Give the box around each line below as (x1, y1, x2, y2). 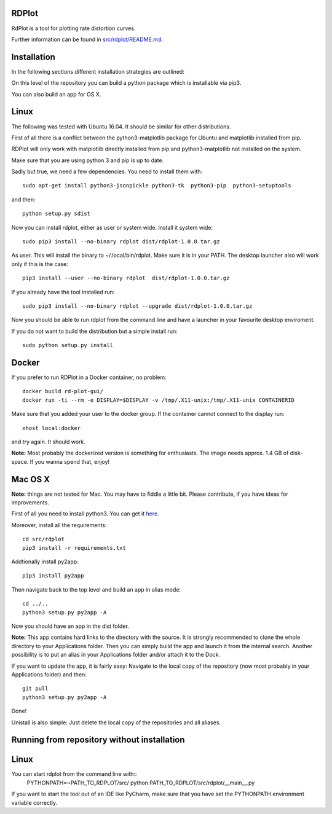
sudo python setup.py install (22, 342, 114, 349)
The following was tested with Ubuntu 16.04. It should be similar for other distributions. (11, 123, 231, 130)
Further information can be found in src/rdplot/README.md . (11, 36, 163, 43)
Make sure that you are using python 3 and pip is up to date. (11, 157, 164, 164)
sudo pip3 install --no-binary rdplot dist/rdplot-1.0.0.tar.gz (22, 238, 221, 245)
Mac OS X (11, 474, 50, 485)
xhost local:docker (22, 425, 81, 431)
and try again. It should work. (11, 438, 85, 445)
